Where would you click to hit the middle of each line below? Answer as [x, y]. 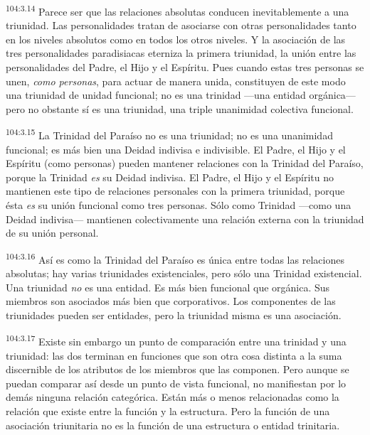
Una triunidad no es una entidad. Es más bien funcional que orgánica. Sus [168, 287]
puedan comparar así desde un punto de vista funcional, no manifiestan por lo [176, 383]
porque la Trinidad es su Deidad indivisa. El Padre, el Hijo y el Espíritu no [170, 177]
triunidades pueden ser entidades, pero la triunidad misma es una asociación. [174, 315]
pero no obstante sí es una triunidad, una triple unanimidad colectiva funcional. [180, 108]
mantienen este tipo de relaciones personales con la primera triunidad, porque [175, 191]
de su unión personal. [52, 233]
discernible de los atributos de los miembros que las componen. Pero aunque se [178, 369]
